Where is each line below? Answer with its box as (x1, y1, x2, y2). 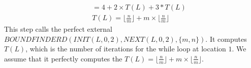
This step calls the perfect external (4, 23, 113, 34)
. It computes (205, 33, 247, 44)
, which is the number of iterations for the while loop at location (25, 43, 226, 54)
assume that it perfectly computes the (4, 53, 122, 63)
